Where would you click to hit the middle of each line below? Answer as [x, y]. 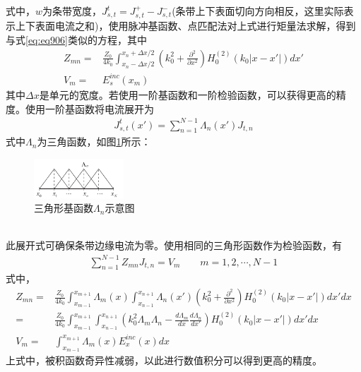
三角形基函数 [64, 208]
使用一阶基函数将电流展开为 [89, 108]
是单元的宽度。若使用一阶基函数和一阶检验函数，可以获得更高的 [188, 94]
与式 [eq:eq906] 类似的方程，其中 [76, 40]
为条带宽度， [72, 11]
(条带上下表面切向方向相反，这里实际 [258, 11]
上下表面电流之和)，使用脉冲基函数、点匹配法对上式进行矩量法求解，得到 [185, 26]
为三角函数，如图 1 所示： [94, 142]
